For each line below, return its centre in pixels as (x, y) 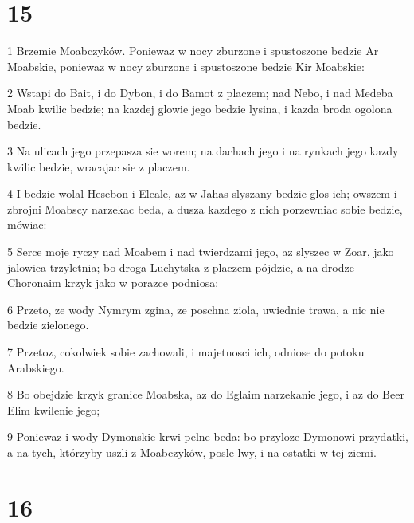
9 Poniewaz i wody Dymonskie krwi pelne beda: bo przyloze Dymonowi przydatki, (208, 436)
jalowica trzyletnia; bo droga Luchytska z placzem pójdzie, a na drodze (181, 267)
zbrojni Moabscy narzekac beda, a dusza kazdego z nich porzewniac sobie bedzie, (205, 208)
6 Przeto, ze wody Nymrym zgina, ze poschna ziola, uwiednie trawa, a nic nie (196, 309)
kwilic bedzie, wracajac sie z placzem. (99, 166)
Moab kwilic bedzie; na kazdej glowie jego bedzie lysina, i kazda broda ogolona (200, 108)
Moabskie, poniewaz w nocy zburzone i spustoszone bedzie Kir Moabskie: (186, 66)
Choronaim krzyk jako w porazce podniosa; (113, 283)
